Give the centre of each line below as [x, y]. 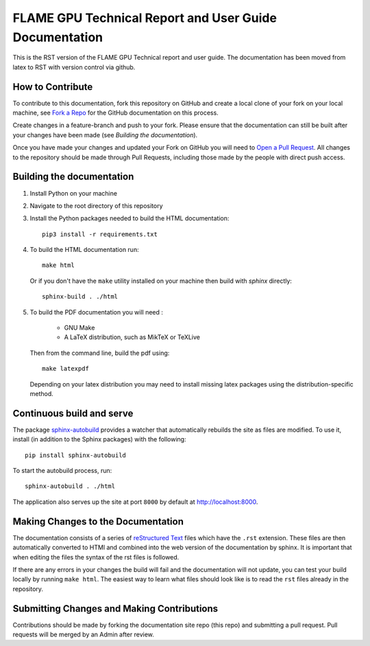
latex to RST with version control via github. [74, 67]
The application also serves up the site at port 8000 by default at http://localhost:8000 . [135, 502]
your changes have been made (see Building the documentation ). [105, 135]
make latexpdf [65, 369]
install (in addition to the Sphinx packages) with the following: [99, 439]
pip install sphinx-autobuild [76, 455]
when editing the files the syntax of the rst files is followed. [96, 557]
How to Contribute [53, 87]
